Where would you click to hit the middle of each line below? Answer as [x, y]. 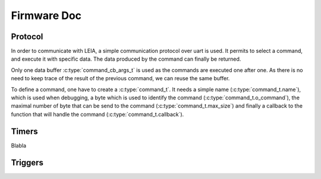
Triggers [27, 163]
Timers [24, 131]
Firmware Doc [46, 15]
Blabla [19, 145]
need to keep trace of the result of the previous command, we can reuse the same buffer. [120, 78]
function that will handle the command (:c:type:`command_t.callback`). [97, 114]
